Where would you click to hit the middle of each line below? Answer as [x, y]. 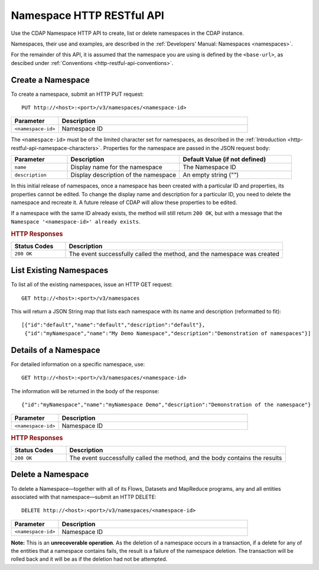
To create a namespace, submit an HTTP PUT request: [77, 94]
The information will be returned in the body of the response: [85, 391]
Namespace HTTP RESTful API [88, 15]
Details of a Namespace [56, 350]
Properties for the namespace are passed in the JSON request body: [187, 148]
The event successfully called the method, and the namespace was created [174, 254]
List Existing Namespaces [60, 271]
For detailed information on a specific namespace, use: [78, 364]
